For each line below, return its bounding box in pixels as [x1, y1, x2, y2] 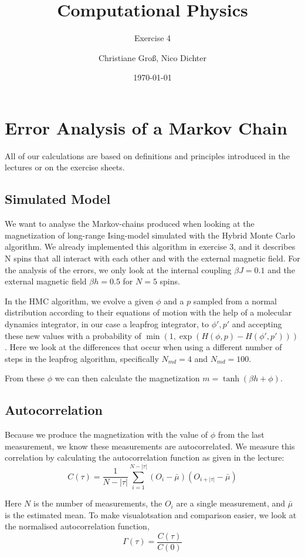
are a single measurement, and [176, 497, 286, 509]
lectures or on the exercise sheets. [5, 161, 125, 173]
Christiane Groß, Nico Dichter [98, 51, 207, 63]
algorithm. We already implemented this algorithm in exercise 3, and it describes [5, 240, 296, 253]
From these [5, 372, 45, 384]
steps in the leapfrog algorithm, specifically [5, 352, 159, 364]
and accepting [232, 317, 282, 330]
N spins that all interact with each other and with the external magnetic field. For [5, 252, 300, 264]
